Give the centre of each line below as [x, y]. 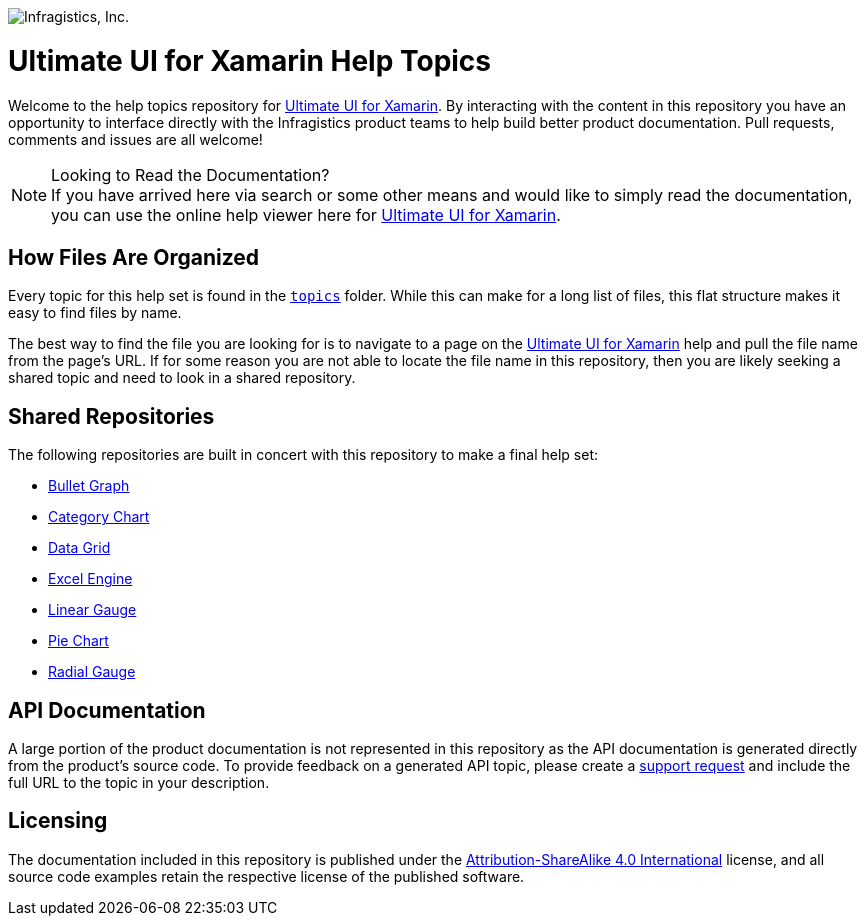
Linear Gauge [92, 610]
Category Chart [99, 517]
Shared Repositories [111, 416]
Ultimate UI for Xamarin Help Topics [250, 60]
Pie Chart [78, 641]
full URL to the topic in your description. [139, 783]
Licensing [58, 821]
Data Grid [79, 548]
